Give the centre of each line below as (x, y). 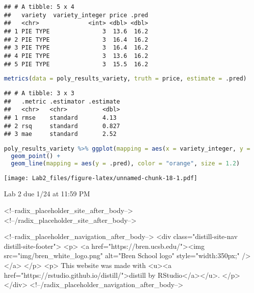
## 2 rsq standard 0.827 (62, 126)
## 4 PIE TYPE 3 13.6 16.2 (76, 56)
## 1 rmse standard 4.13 (60, 118)
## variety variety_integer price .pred (76, 15)
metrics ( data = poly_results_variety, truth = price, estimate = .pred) (126, 79)
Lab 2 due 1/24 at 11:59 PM (47, 194)
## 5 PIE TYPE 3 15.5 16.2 (76, 64)
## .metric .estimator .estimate (62, 101)
